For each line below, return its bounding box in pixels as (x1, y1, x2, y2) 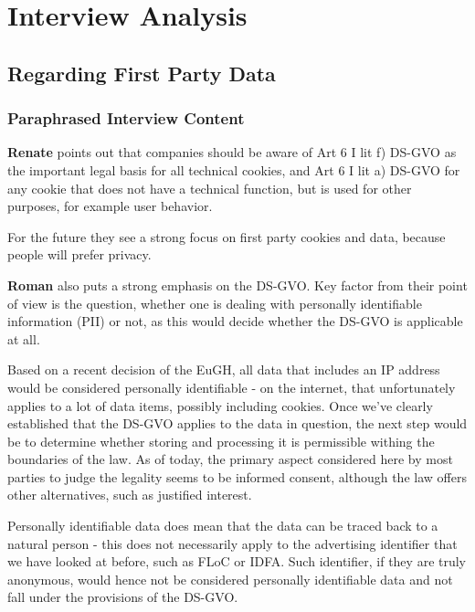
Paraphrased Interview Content (7, 107, 245, 130)
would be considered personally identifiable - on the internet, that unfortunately (7, 377, 456, 396)
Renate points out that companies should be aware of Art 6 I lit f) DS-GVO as (7, 142, 457, 162)
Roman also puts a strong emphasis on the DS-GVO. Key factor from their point (7, 275, 468, 294)
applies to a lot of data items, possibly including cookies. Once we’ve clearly (7, 396, 433, 415)
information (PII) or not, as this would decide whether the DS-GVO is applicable (7, 311, 463, 331)
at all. (7, 329, 40, 348)
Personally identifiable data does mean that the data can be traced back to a (7, 516, 438, 535)
